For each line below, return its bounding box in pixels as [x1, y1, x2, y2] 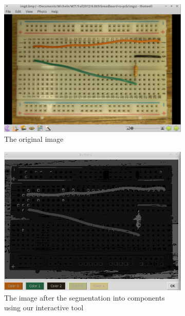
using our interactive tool [4, 302, 84, 313]
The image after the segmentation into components [4, 292, 165, 303]
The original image [4, 134, 64, 144]
